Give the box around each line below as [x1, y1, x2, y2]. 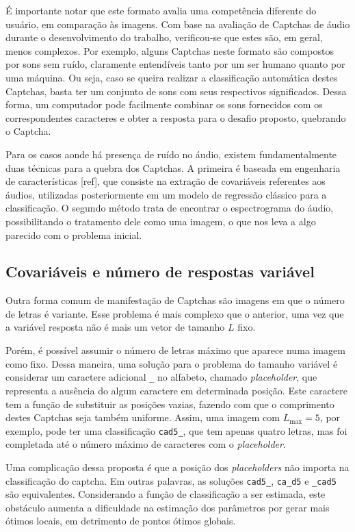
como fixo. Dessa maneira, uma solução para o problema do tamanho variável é [5, 356, 338, 370]
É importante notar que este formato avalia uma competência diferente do [5, 3, 317, 17]
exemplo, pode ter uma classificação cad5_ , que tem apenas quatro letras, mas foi [5, 423, 347, 438]
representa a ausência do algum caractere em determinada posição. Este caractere [5, 383, 348, 397]
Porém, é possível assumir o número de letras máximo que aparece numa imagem [5, 343, 345, 357]
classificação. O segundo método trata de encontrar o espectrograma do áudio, [5, 201, 334, 215]
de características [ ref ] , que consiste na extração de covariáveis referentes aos [5, 174, 326, 188]
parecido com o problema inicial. [5, 227, 142, 242]
